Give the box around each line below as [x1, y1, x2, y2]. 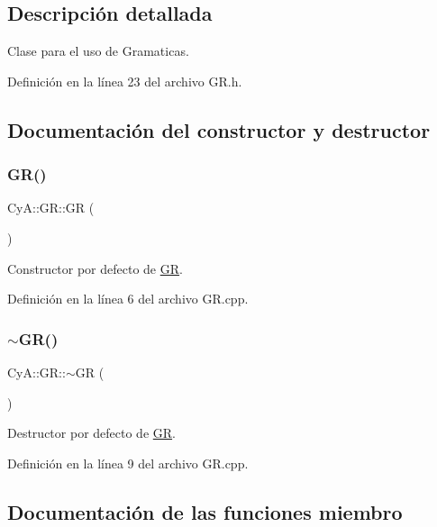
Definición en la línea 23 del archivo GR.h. [7, 71, 242, 90]
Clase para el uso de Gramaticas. [7, 41, 189, 60]
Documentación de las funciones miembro [7, 497, 403, 525]
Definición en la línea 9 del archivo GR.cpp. [7, 453, 249, 472]
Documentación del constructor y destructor [7, 115, 431, 143]
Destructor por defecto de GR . [7, 423, 176, 442]
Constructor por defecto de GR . [7, 259, 183, 277]
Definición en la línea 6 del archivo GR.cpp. [7, 289, 249, 308]
